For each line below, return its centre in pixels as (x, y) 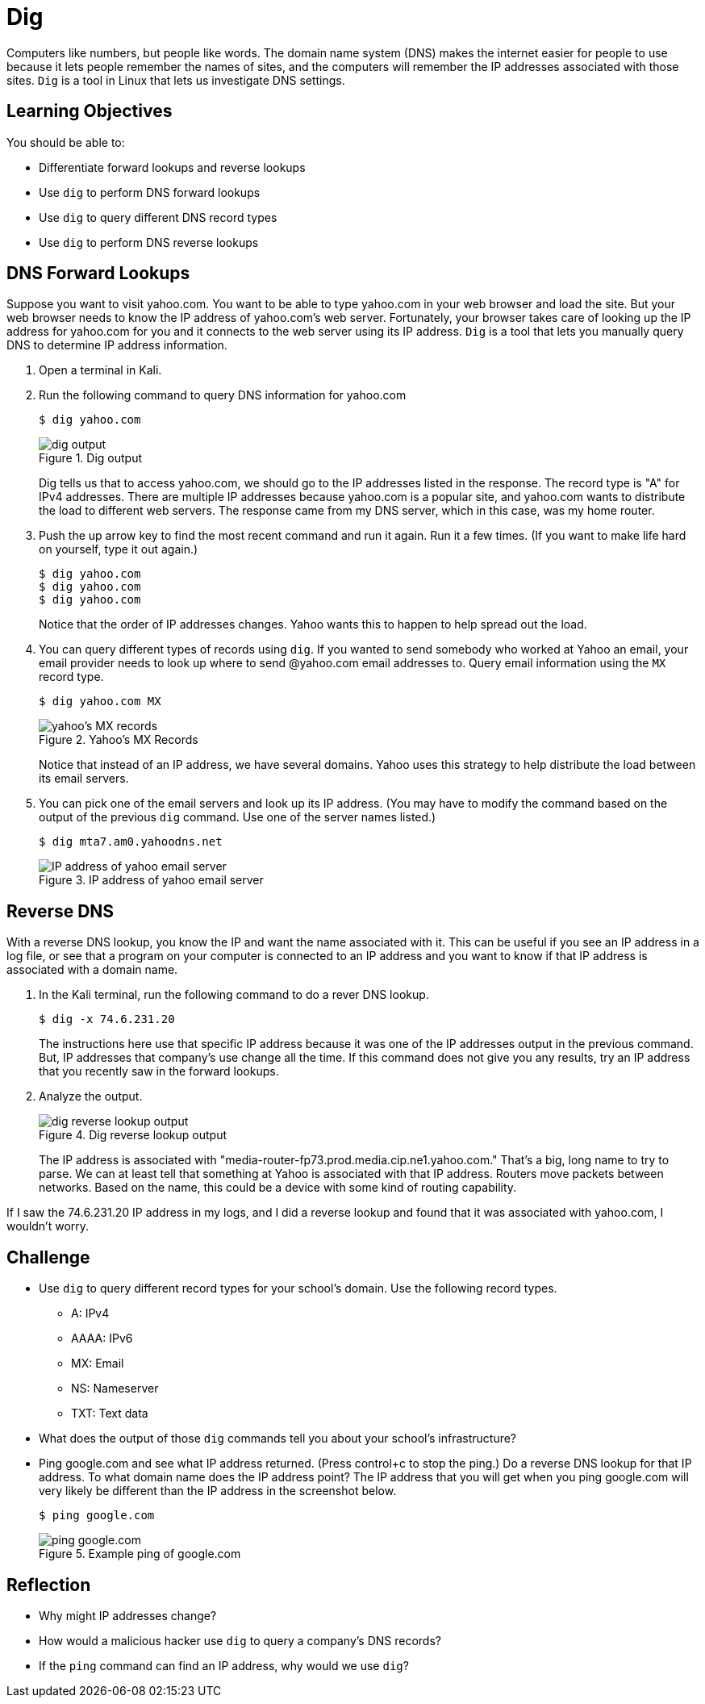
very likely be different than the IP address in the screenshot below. (218, 1491)
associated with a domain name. (92, 970)
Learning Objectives (90, 111)
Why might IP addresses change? (128, 1615)
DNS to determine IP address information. (117, 345)
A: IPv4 (90, 1313)
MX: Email (98, 1364)
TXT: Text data (110, 1414)
